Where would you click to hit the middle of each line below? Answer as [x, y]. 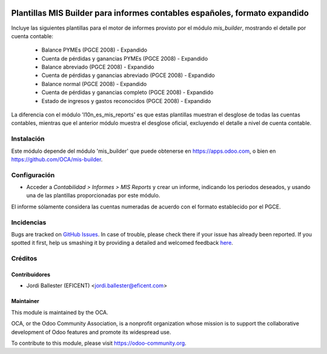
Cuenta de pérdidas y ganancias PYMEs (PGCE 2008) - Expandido [125, 58]
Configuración [33, 175]
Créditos [24, 259]
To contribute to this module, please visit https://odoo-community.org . [99, 343]
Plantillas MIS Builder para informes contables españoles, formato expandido [160, 13]
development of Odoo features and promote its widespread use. [91, 332]
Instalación [28, 139]
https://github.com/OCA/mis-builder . [57, 159]
